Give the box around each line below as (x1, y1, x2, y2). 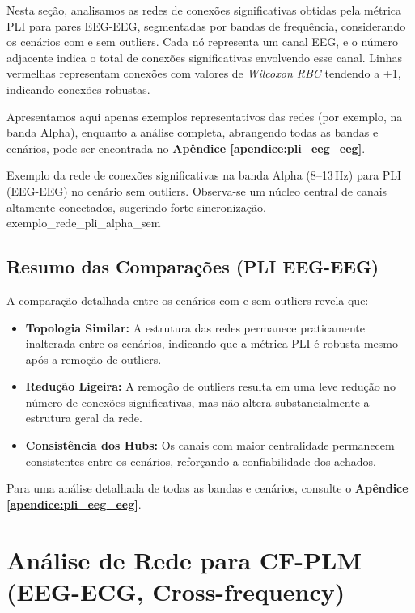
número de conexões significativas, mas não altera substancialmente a (25, 393, 370, 410)
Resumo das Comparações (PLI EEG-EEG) (6, 254, 379, 279)
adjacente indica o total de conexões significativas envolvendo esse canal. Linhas (6, 49, 403, 66)
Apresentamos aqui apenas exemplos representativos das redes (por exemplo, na (6, 108, 403, 125)
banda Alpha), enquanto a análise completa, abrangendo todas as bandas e (6, 124, 379, 141)
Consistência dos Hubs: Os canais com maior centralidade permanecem (25, 437, 395, 454)
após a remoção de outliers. (25, 350, 162, 367)
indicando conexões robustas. (6, 80, 150, 97)
